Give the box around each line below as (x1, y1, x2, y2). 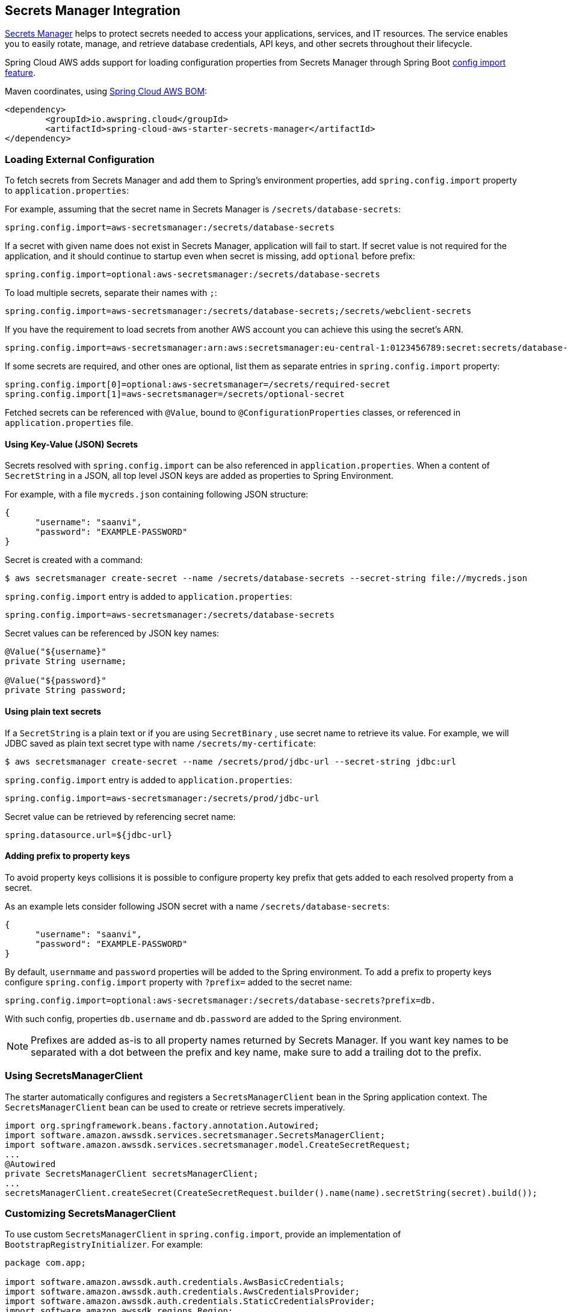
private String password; (5, 685, 127, 695)
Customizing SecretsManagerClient (5, 1207, 176, 1219)
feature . (5, 67, 36, 78)
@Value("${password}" (5, 676, 106, 686)
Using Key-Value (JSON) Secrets (5, 439, 138, 449)
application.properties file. (5, 417, 134, 428)
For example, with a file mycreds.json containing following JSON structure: (5, 489, 309, 500)
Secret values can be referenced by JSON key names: (5, 628, 220, 639)
